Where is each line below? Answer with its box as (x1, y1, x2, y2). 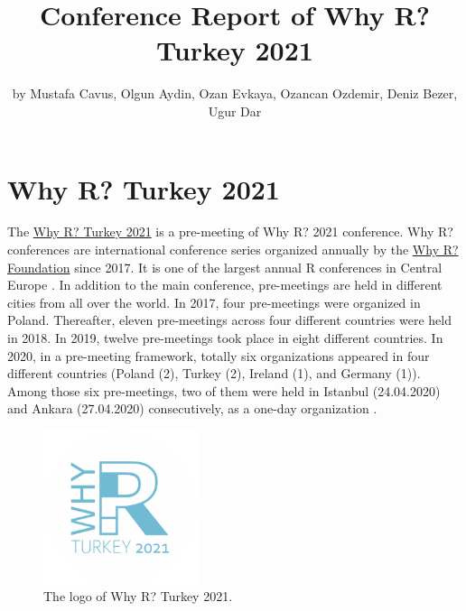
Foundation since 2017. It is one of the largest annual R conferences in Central (7, 257, 443, 276)
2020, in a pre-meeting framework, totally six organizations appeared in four (7, 346, 430, 365)
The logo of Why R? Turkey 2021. (43, 587, 233, 606)
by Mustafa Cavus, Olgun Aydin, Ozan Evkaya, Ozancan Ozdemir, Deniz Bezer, (12, 84, 458, 103)
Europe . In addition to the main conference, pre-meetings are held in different (7, 275, 443, 294)
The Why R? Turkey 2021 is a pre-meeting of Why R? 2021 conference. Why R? (7, 222, 453, 241)
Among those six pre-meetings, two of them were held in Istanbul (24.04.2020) (7, 381, 441, 400)
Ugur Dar (208, 101, 262, 120)
